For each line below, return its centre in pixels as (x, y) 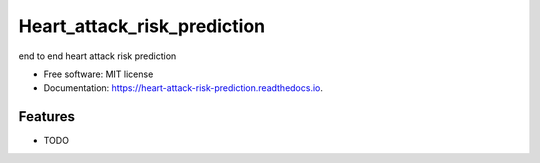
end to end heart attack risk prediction (97, 56)
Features (46, 116)
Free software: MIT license (98, 74)
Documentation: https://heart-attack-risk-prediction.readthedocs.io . (183, 88)
